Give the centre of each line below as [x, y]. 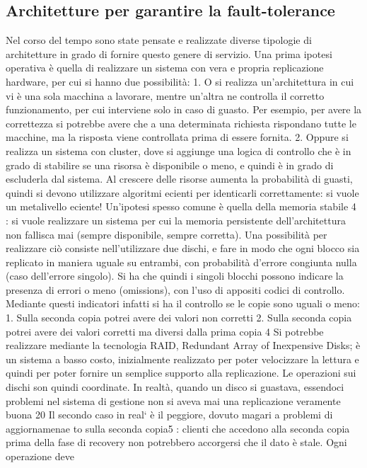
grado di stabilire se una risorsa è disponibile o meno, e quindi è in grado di [170, 165]
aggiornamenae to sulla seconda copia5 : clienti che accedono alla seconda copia [178, 428]
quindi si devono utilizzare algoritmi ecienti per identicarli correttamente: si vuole [182, 192]
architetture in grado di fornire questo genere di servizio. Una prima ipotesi [169, 53]
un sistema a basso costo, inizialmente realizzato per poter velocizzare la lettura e [182, 359]
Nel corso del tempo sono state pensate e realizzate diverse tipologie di [159, 40]
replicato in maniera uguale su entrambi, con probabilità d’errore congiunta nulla [181, 262]
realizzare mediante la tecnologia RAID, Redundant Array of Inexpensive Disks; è [183, 345]
